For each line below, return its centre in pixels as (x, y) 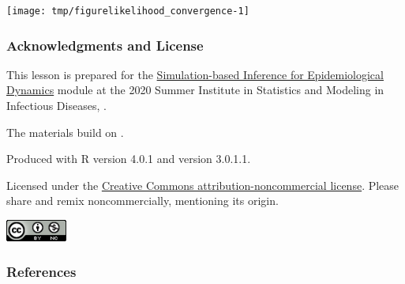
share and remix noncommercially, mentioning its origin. (142, 201)
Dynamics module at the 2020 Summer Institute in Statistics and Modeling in (195, 90)
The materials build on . (65, 132)
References (41, 272)
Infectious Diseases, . (56, 106)
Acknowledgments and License (105, 45)
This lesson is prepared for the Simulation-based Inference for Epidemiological (195, 74)
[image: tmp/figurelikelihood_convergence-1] (128, 11)
